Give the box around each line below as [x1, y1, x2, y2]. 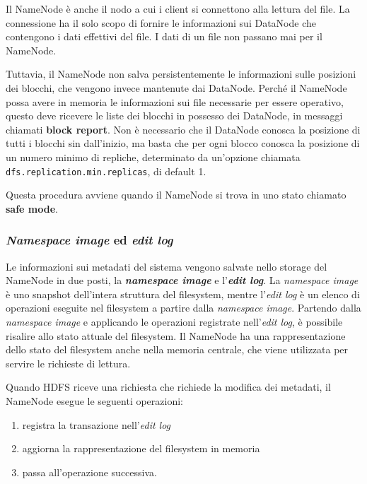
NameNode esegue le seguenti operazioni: [6, 393, 183, 408]
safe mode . [6, 201, 58, 216]
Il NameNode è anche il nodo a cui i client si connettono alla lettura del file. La [6, 1, 350, 16]
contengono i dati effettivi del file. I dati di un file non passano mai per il [6, 29, 322, 44]
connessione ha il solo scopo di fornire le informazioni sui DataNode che [6, 15, 316, 30]
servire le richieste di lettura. [6, 355, 131, 370]
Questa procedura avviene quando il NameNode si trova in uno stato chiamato [6, 187, 346, 202]
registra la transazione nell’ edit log [22, 417, 171, 432]
